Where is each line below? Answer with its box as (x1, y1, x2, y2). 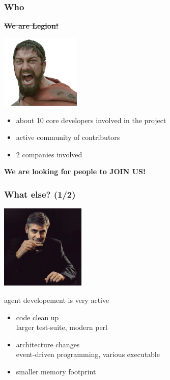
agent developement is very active (4, 295, 109, 305)
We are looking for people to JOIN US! (4, 166, 146, 177)
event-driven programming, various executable (16, 349, 160, 360)
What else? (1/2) (4, 187, 76, 200)
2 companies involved (16, 149, 82, 159)
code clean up (16, 312, 59, 322)
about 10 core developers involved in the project (16, 114, 166, 125)
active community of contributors (16, 132, 120, 142)
